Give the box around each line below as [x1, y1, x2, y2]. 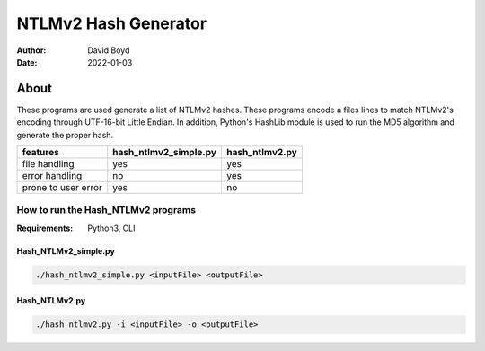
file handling [22, 158, 75, 171]
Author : [16, 45, 47, 56]
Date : [16, 57, 38, 67]
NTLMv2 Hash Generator [16, 13, 207, 33]
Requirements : [16, 223, 74, 233]
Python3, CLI [87, 223, 136, 233]
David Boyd [87, 45, 130, 56]
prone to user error [22, 181, 103, 194]
